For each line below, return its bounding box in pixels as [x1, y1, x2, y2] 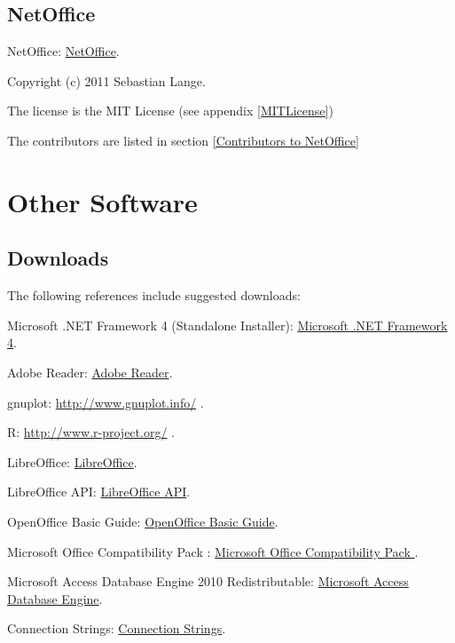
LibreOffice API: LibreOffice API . [7, 482, 191, 501]
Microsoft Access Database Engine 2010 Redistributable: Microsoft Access [7, 572, 409, 591]
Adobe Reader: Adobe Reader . [7, 362, 173, 381]
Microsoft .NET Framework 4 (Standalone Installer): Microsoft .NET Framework [7, 315, 448, 334]
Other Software [7, 183, 198, 219]
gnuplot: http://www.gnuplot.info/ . [7, 393, 204, 411]
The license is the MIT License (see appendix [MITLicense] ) [7, 101, 333, 120]
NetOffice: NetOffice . [7, 42, 120, 60]
